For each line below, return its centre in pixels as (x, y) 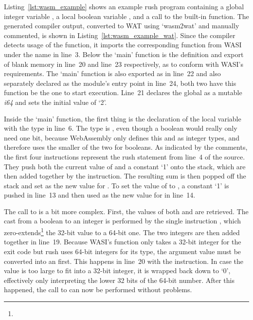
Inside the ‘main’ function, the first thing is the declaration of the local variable (123, 118)
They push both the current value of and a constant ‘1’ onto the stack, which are (125, 166)
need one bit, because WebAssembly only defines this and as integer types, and (122, 137)
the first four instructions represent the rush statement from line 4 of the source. (125, 156)
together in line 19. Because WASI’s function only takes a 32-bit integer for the (123, 242)
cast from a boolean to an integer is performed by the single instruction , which (123, 221)
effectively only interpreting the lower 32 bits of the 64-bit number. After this (119, 280)
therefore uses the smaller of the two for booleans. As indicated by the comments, (126, 147)
